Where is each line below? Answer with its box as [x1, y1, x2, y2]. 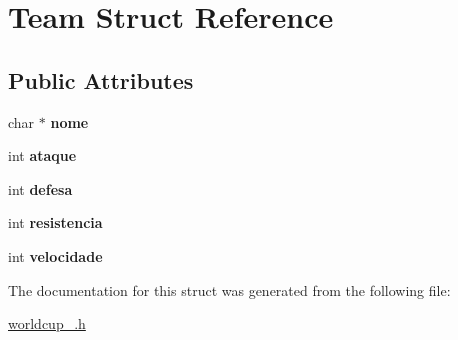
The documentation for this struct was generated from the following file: [8, 279, 451, 300]
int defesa [8, 178, 73, 199]
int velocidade [8, 245, 103, 266]
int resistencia [8, 212, 103, 233]
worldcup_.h [8, 313, 86, 334]
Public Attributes [8, 64, 194, 95]
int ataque [8, 145, 77, 166]
